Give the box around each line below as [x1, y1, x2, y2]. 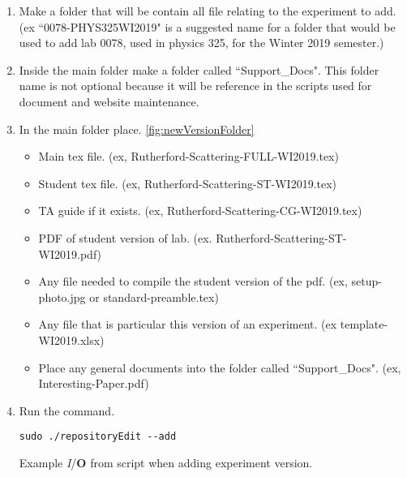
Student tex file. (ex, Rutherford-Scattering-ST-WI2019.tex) [38, 174, 337, 191]
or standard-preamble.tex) [89, 288, 219, 305]
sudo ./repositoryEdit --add [19, 431, 177, 443]
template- [340, 316, 388, 333]
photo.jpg [38, 288, 86, 305]
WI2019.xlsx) [38, 331, 105, 348]
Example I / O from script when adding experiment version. [19, 453, 313, 471]
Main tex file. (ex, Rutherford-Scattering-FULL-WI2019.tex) [38, 148, 339, 165]
